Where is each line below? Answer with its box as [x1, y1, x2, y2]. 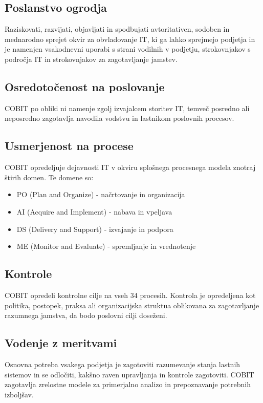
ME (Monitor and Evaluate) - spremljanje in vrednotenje [16, 241, 196, 251]
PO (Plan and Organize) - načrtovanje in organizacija [16, 189, 185, 200]
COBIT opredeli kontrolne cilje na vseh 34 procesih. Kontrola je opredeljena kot [5, 289, 256, 300]
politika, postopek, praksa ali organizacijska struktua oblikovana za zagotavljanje [5, 300, 259, 310]
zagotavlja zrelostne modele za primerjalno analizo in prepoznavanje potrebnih [5, 379, 251, 390]
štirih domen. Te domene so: [5, 172, 94, 182]
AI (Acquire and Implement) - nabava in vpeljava [16, 206, 172, 217]
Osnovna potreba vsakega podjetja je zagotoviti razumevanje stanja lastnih [5, 358, 240, 369]
